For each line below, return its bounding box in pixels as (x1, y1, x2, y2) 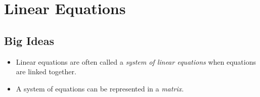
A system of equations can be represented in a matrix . (16, 83, 184, 93)
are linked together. (16, 66, 76, 77)
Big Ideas (4, 32, 54, 48)
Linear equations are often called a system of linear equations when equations (16, 56, 256, 67)
